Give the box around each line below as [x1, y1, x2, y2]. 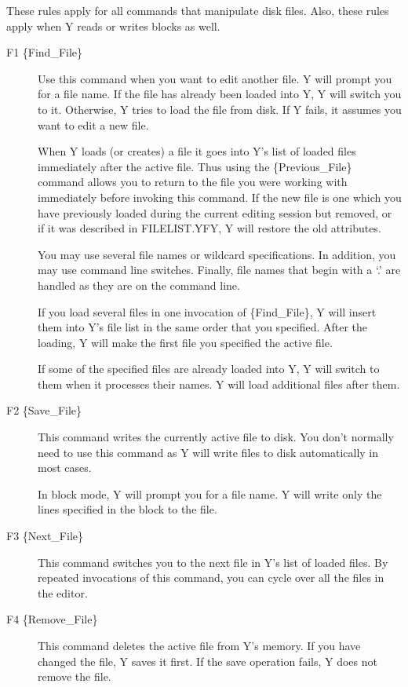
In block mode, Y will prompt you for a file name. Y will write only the [38, 485, 382, 502]
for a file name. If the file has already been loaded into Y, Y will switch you [38, 86, 402, 102]
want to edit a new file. [38, 116, 149, 133]
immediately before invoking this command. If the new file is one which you [38, 188, 402, 205]
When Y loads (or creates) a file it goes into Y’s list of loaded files [38, 143, 356, 159]
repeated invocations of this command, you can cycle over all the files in [38, 569, 384, 586]
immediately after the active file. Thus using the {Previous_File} [38, 158, 352, 174]
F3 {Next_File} [6, 528, 83, 544]
